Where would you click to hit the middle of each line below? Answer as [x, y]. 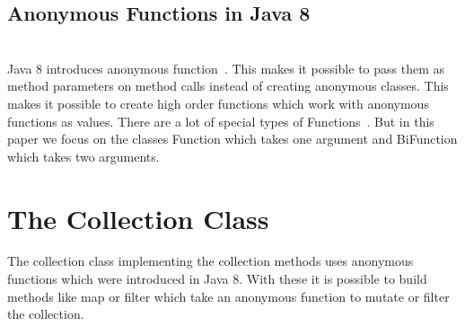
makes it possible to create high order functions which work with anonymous [218, 103]
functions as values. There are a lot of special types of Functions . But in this [221, 121]
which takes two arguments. [83, 156]
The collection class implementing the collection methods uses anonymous [211, 261]
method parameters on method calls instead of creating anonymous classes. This [228, 86]
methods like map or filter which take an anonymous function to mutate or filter [228, 296]
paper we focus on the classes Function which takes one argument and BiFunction [232, 139]
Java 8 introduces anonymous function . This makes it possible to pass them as [226, 68]
